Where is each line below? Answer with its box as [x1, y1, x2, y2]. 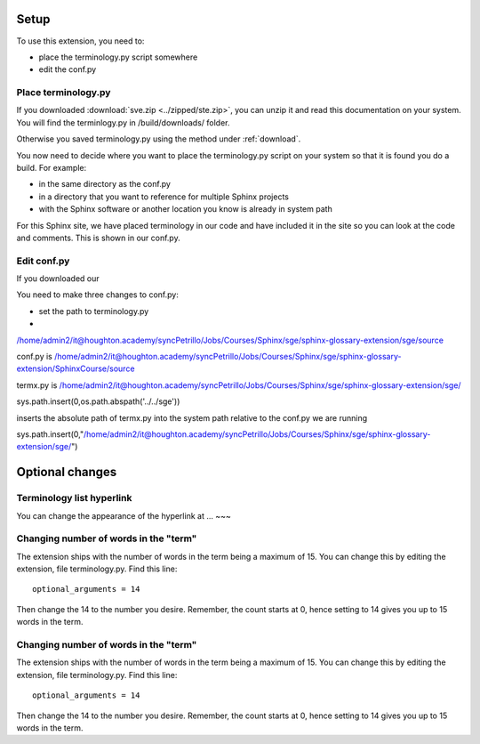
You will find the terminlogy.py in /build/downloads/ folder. [16, 117, 230, 128]
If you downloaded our [16, 273, 100, 284]
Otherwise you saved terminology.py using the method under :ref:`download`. [16, 133, 301, 144]
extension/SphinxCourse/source [16, 363, 135, 374]
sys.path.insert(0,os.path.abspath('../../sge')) [16, 396, 180, 407]
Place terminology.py [16, 86, 111, 99]
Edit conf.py [16, 255, 70, 267]
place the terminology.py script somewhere [38, 52, 198, 62]
